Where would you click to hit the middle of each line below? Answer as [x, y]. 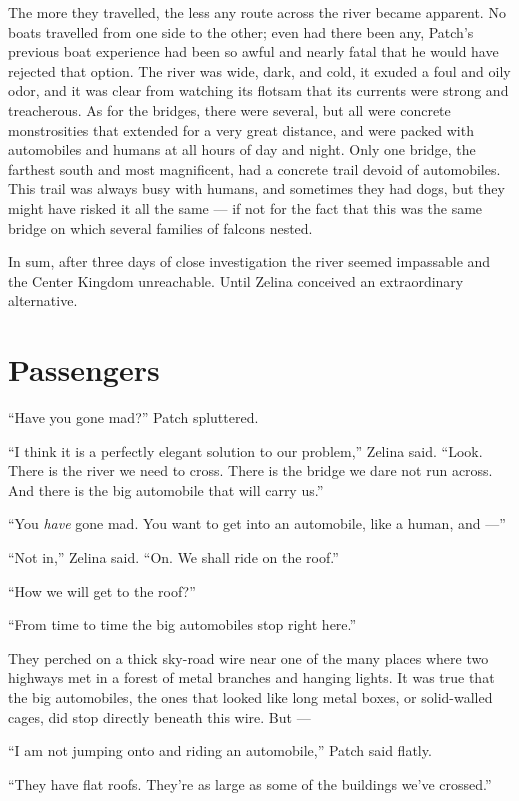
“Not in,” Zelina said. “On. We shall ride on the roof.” [173, 557]
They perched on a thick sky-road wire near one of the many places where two [248, 657]
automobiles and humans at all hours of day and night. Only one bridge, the [242, 149]
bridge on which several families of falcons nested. [160, 227]
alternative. [43, 300]
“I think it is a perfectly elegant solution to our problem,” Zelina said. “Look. [245, 450]
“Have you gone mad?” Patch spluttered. [133, 417]
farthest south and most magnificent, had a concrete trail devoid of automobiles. [254, 168]
